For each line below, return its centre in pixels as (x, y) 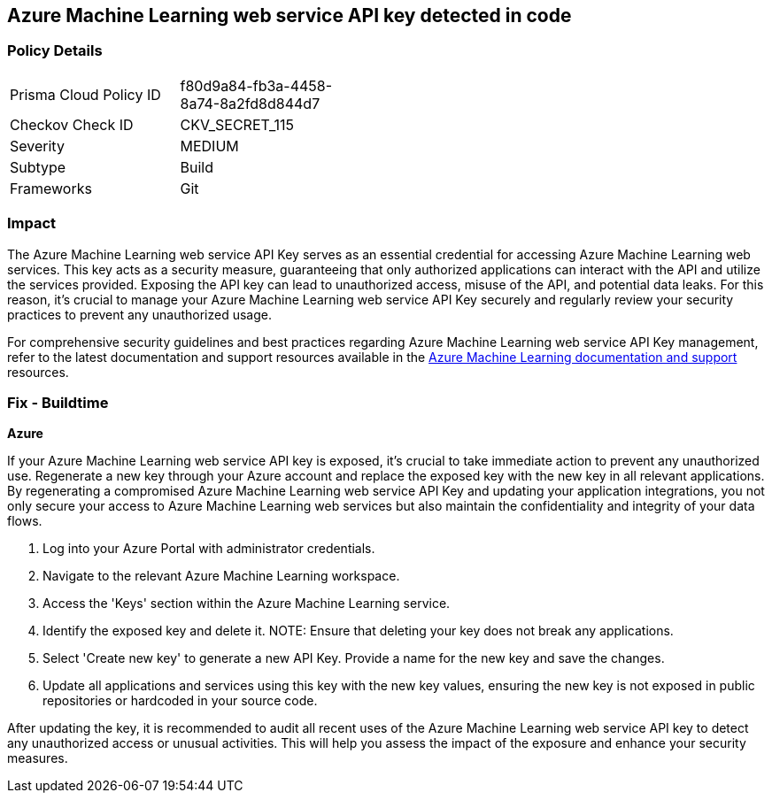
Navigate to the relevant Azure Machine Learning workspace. (221, 576)
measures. (38, 758)
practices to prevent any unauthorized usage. (139, 314)
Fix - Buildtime (58, 402)
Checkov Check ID (72, 124)
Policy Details (55, 51)
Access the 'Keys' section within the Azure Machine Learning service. (247, 604)
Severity (37, 146)
